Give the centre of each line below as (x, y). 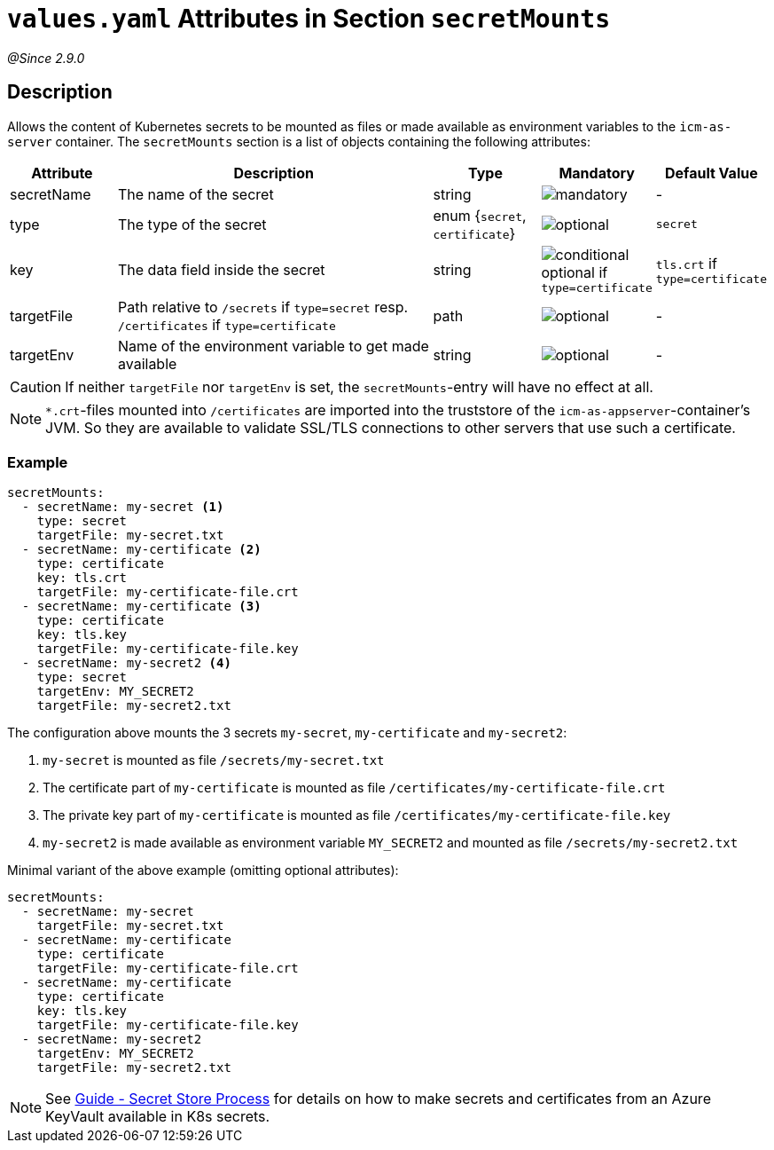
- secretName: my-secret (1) (123, 507)
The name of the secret (195, 194)
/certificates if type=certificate (227, 324)
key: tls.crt (82, 578)
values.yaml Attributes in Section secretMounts (309, 19)
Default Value (711, 173)
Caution (36, 386)
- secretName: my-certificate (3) (141, 607)
